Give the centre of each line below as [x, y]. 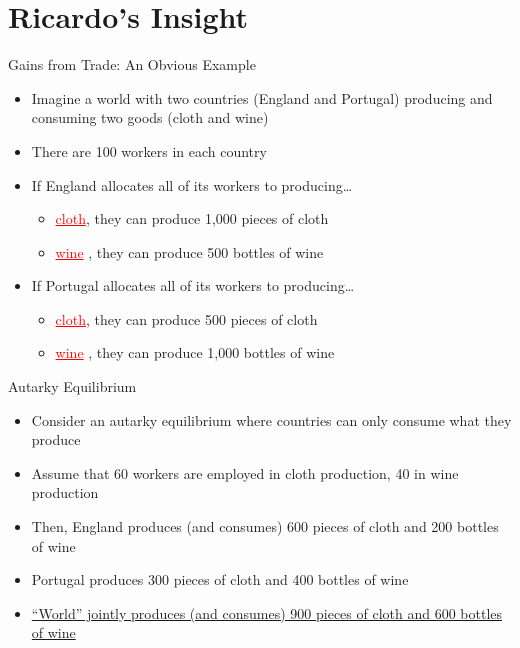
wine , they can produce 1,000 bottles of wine [195, 352]
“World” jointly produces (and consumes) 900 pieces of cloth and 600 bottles [267, 612]
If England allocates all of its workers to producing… [192, 184]
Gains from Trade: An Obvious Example [132, 64]
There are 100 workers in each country [149, 150]
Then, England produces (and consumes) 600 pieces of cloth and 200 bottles [265, 526]
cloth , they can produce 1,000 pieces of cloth [192, 218]
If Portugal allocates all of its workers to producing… [193, 285]
